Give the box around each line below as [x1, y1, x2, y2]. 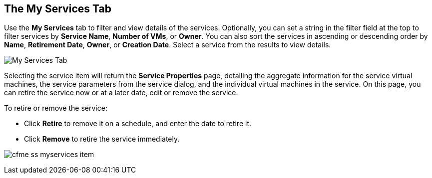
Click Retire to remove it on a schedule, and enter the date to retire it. [24, 119, 252, 128]
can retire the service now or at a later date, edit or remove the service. [4, 88, 238, 97]
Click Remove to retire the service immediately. [24, 135, 180, 144]
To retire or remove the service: [4, 104, 107, 113]
